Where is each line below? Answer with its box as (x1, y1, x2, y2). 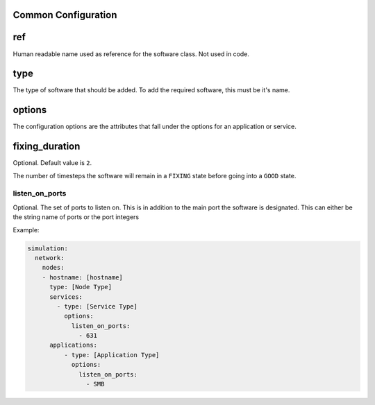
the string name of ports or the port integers (12, 213, 139, 221)
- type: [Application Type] (63, 351, 160, 359)
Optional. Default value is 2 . (12, 159, 92, 167)
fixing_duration (12, 141, 81, 153)
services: (49, 293, 83, 301)
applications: (49, 341, 97, 350)
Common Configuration (12, 9, 117, 21)
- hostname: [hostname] (42, 273, 123, 281)
